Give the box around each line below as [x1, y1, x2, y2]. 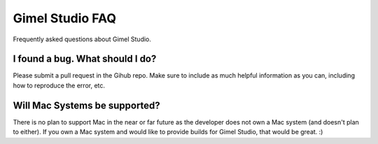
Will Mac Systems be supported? [13, 99, 160, 111]
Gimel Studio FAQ [13, 10, 117, 26]
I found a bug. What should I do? [13, 53, 157, 65]
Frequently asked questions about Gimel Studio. [13, 35, 152, 43]
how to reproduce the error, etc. [13, 81, 105, 89]
